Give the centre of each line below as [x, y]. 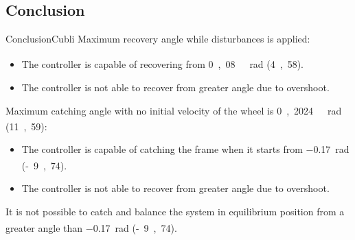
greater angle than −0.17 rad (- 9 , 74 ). [91, 227]
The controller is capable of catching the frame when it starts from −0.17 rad [185, 149]
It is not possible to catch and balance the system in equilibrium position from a [175, 211]
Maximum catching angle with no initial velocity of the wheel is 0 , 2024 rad [174, 110]
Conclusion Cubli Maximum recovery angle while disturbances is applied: [158, 39]
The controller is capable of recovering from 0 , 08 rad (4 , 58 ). [163, 64]
